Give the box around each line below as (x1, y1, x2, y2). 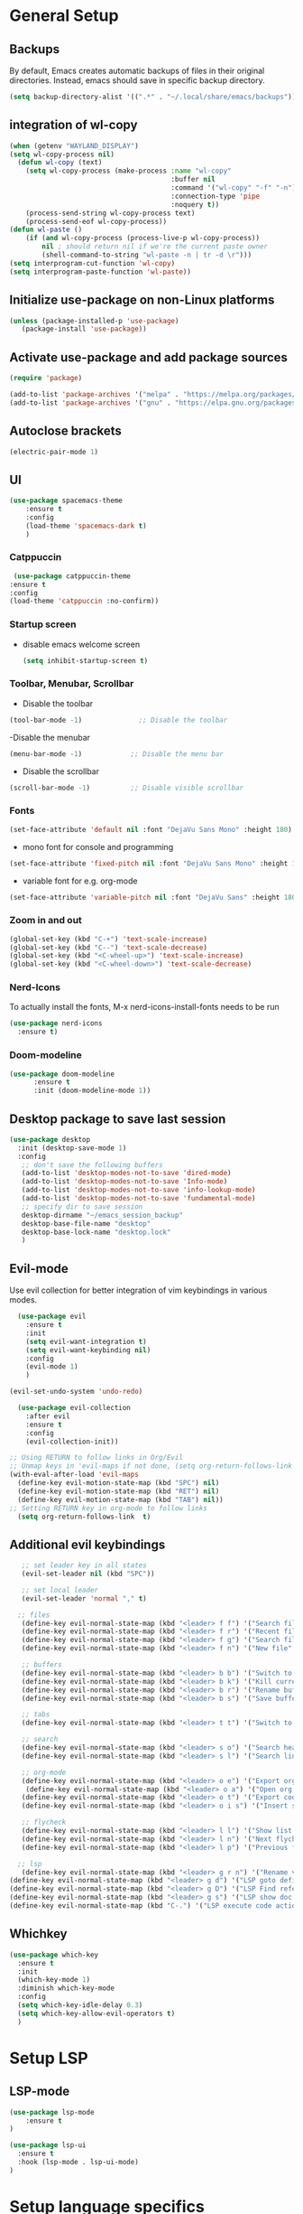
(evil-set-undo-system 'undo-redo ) (9, 1387, 143, 1397)
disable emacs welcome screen (22, 639, 141, 649)
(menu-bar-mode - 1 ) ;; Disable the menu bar (9, 749, 224, 759)
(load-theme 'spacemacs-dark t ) (25, 521, 147, 530)
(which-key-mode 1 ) (17, 1976, 91, 1985)
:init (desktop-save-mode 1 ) (17, 1144, 127, 1153)
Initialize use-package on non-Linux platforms (9, 293, 275, 308)
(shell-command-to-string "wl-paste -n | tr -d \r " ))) (41, 250, 252, 260)
